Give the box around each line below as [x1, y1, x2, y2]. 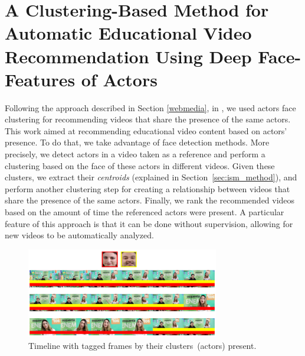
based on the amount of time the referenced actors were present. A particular [5, 206, 284, 218]
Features [5, 67, 76, 91]
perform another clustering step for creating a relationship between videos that [5, 182, 290, 195]
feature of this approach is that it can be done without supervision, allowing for [5, 217, 293, 229]
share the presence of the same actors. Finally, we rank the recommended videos [5, 194, 295, 206]
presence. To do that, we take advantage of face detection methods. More [5, 136, 270, 148]
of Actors [81, 67, 158, 91]
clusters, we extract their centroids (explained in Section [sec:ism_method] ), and [5, 171, 297, 183]
